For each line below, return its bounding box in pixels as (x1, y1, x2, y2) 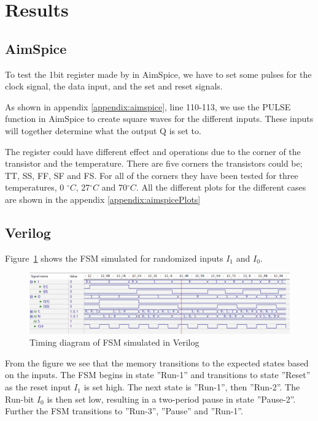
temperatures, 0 (5, 181, 64, 194)
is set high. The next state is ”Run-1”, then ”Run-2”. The (83, 381, 300, 393)
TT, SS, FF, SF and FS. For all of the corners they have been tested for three (5, 169, 298, 181)
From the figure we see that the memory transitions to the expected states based (5, 356, 309, 369)
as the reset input (5, 381, 71, 393)
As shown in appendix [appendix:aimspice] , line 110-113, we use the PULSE (5, 100, 291, 113)
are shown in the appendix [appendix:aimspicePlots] (5, 192, 201, 205)
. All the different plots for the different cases (136, 181, 306, 194)
